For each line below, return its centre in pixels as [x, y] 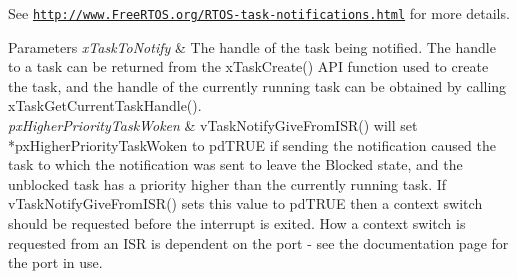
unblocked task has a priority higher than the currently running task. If [227, 183]
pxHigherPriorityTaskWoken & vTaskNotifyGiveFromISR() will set [213, 125]
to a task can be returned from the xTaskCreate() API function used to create [248, 66]
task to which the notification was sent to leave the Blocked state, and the [235, 164]
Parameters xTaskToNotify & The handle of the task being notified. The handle [252, 46]
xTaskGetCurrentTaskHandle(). [105, 105]
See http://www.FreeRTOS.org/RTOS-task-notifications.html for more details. [259, 13]
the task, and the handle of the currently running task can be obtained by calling [257, 85]
